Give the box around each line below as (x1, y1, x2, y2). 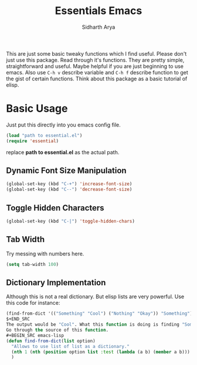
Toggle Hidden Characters (6, 203, 104, 213)
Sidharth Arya (81, 23, 116, 30)
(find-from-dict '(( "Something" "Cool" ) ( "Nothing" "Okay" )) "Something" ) (6, 311, 193, 317)
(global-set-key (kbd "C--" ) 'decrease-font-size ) (6, 186, 133, 193)
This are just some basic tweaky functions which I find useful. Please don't (6, 50, 187, 57)
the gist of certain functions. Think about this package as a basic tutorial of (6, 75, 188, 82)
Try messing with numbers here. (6, 250, 84, 257)
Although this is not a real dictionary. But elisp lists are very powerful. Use (6, 293, 185, 300)
